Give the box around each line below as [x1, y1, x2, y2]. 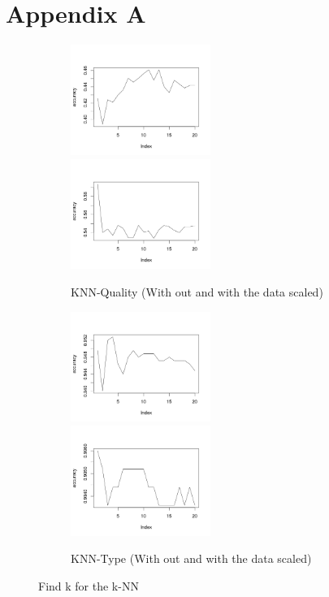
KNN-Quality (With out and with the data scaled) [71, 283, 323, 300]
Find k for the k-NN [38, 577, 139, 594]
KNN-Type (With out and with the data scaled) [71, 550, 312, 567]
